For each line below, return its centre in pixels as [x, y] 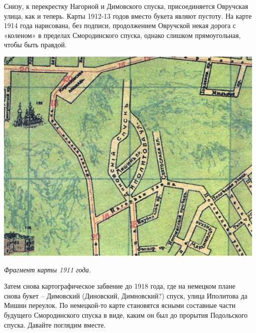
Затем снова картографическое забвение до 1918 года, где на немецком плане [120, 286]
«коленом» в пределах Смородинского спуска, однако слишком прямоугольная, [122, 35]
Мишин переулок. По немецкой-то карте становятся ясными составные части [120, 305]
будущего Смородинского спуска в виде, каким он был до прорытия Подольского [126, 315]
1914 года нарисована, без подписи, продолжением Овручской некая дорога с [120, 25]
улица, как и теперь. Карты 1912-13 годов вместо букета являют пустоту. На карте [128, 16]
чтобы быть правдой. [35, 45]
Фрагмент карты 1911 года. [48, 269]
